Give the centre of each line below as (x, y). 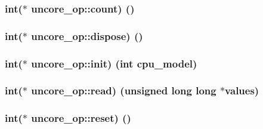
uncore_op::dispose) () (87, 36)
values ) (242, 90)
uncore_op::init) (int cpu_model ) (114, 63)
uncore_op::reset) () (81, 118)
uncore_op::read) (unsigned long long (124, 90)
